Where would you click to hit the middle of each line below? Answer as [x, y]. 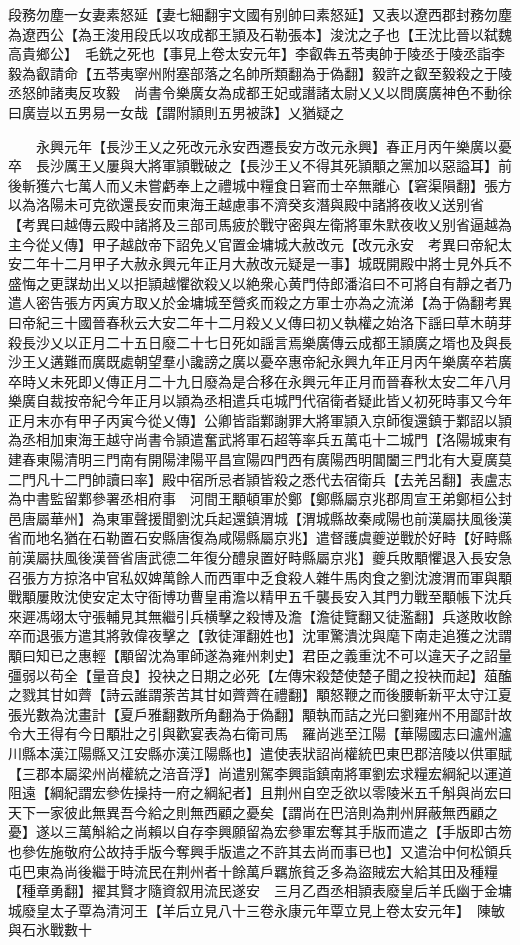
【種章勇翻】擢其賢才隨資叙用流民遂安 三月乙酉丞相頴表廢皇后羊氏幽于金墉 [260, 890]
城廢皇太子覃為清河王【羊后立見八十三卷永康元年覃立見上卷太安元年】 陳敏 [256, 909]
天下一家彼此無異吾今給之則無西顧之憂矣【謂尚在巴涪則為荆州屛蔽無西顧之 [253, 811]
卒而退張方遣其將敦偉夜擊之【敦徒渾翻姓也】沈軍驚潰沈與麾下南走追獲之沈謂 [260, 635]
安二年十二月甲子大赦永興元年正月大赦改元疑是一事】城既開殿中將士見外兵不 [260, 263]
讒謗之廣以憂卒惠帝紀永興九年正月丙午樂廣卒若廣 [350, 361]
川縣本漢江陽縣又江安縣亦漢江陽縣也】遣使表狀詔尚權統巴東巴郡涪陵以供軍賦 [260, 752]
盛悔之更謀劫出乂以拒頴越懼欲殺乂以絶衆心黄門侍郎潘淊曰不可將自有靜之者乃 [260, 282]
